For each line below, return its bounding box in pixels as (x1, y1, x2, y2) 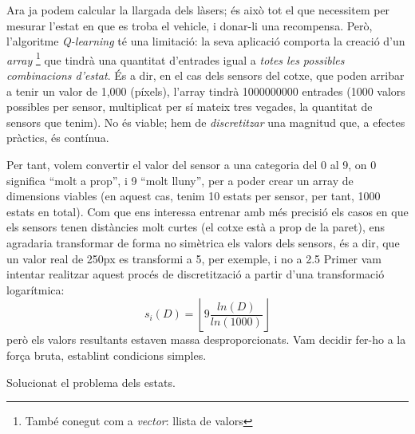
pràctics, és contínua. (6, 129, 109, 146)
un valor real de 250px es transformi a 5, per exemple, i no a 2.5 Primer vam (6, 250, 381, 266)
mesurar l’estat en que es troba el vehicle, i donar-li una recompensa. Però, (6, 17, 373, 34)
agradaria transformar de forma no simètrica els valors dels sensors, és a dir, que (6, 234, 400, 251)
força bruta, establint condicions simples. (6, 346, 207, 363)
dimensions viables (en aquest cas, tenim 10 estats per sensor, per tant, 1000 (6, 187, 381, 204)
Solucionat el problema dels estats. (6, 373, 176, 390)
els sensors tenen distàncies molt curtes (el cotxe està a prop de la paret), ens (6, 219, 385, 235)
